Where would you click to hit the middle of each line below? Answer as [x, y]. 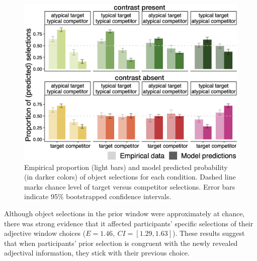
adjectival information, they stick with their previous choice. [97, 253]
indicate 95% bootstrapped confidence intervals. [98, 196]
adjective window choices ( [45, 233]
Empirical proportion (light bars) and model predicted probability [126, 167]
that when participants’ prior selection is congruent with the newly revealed [121, 243]
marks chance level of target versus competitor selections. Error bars [130, 186]
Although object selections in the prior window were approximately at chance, [124, 213]
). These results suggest [209, 233]
